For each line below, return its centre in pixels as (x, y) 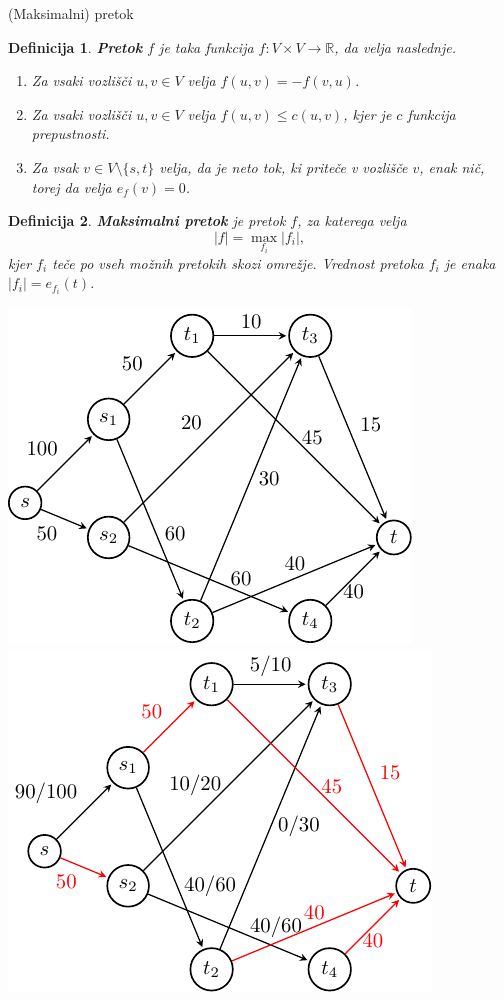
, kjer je (367, 113)
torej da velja (71, 186)
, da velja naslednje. (395, 46)
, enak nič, (452, 166)
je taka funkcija (206, 46)
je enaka (470, 262)
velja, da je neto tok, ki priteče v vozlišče (283, 166)
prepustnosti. (70, 133)
